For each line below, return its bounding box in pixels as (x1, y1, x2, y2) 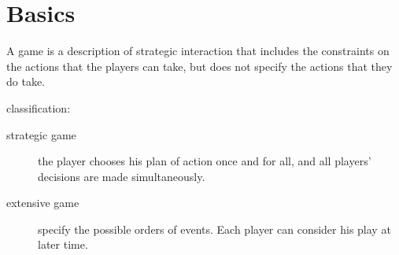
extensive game (6, 194, 79, 211)
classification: (6, 99, 71, 116)
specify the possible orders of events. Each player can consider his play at (38, 220, 391, 237)
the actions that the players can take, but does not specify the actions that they (6, 57, 393, 74)
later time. (38, 236, 88, 253)
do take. (6, 73, 45, 90)
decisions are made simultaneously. (38, 168, 205, 184)
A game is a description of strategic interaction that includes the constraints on (6, 42, 390, 59)
